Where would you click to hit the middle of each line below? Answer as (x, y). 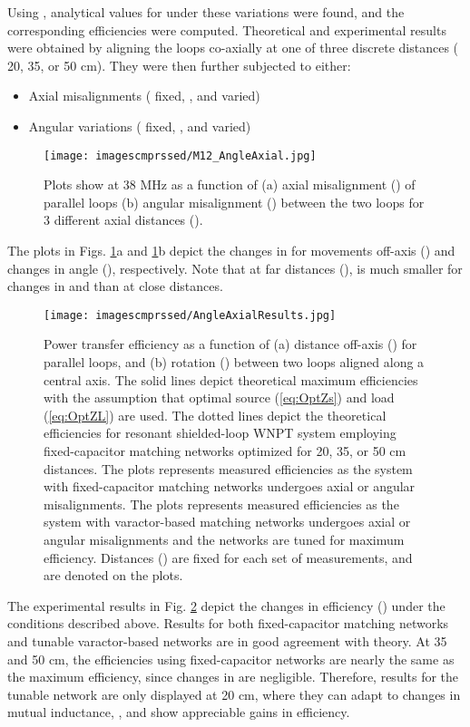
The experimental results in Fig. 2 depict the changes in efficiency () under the (226, 605)
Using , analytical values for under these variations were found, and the (206, 12)
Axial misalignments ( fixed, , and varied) (144, 96)
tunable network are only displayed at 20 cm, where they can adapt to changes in (234, 694)
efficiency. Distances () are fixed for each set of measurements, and (228, 557)
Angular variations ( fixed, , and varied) (140, 126)
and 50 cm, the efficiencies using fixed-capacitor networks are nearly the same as (231, 659)
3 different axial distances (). (123, 220)
